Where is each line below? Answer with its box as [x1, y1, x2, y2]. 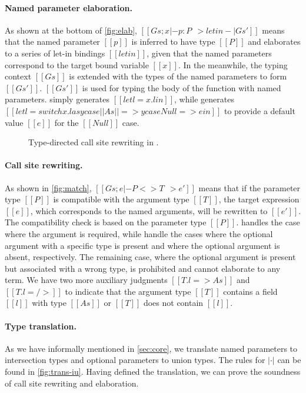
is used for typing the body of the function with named [82, 81, 281, 94]
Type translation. [5, 319, 76, 332]
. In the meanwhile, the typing [178, 58, 288, 71]
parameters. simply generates [5, 93, 110, 105]
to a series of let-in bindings [5, 46, 105, 59]
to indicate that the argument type [65, 285, 191, 297]
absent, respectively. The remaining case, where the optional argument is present [5, 251, 296, 263]
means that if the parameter [198, 181, 301, 194]
